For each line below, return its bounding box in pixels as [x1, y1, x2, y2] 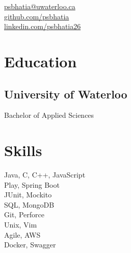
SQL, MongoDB [4, 199, 55, 210]
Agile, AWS [4, 229, 41, 240]
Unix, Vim [4, 219, 37, 230]
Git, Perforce [4, 209, 44, 220]
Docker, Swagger [4, 239, 56, 250]
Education [4, 50, 77, 71]
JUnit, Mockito [4, 189, 52, 200]
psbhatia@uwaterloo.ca [4, 1, 75, 11]
